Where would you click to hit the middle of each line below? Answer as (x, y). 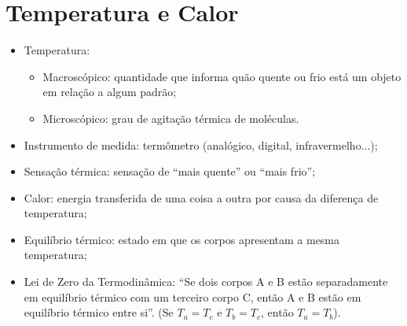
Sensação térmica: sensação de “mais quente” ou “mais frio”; (170, 171)
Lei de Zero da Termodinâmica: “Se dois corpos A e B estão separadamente (206, 282)
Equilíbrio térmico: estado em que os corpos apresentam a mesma (182, 239)
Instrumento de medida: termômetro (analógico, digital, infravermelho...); (201, 144)
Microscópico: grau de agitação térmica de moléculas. (171, 118)
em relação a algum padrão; (110, 92)
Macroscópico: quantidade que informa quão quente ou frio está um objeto (222, 76)
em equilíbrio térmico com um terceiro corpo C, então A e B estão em (192, 296)
